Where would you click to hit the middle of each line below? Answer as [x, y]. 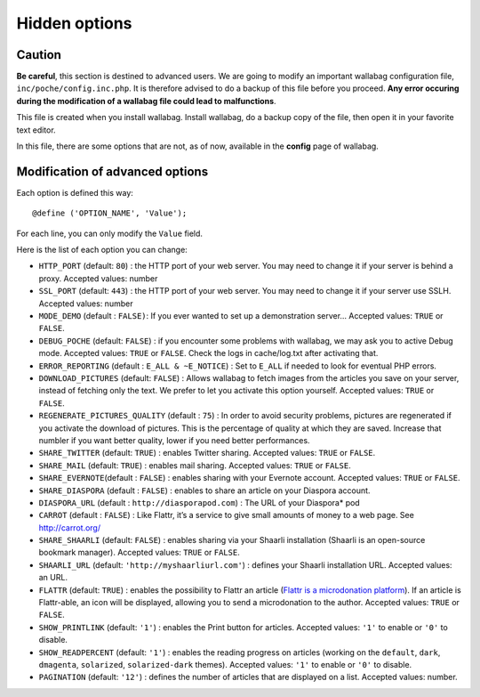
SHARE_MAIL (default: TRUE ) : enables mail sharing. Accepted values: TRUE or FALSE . [195, 465]
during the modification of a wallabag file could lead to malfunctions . [146, 101]
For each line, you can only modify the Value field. [110, 233]
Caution [39, 55]
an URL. [53, 578]
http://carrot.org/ [70, 527]
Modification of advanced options [112, 171]
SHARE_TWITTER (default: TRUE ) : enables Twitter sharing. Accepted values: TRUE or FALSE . [207, 453]
